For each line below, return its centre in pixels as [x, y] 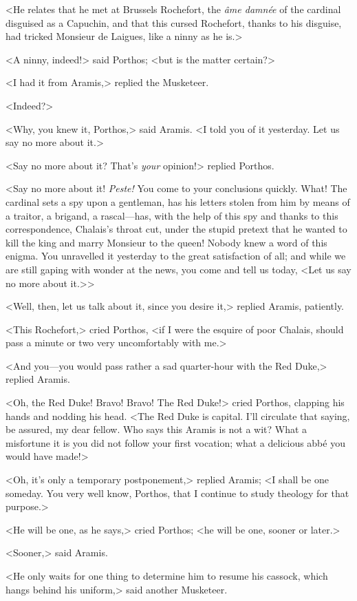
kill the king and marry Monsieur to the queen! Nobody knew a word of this [166, 242]
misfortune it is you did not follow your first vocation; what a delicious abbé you [175, 442]
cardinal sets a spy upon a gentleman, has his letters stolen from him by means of [178, 201]
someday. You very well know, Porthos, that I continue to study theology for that [177, 493]
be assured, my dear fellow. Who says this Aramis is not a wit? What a [156, 429]
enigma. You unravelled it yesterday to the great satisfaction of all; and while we [176, 256]
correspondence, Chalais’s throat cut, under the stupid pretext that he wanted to [176, 229]
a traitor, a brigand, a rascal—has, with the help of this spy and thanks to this [172, 215]
